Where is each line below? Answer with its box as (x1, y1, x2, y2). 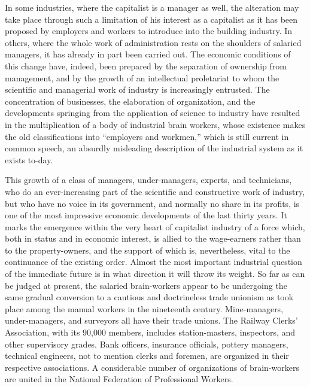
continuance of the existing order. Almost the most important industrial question (5, 255, 302, 268)
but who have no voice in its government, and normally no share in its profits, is (5, 197, 300, 209)
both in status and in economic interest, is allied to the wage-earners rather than (5, 232, 301, 245)
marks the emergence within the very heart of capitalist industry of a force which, (5, 220, 305, 233)
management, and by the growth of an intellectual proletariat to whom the (5, 71, 279, 84)
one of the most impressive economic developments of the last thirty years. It (5, 209, 287, 221)
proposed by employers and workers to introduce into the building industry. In (5, 25, 293, 37)
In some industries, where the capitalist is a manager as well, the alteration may (5, 1, 299, 13)
